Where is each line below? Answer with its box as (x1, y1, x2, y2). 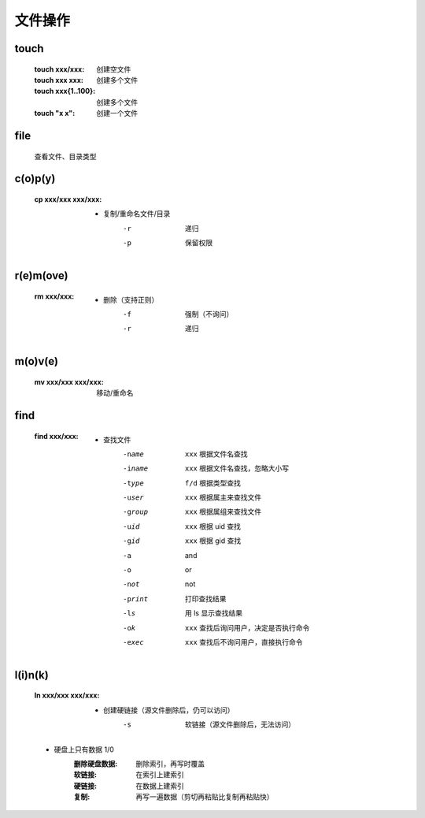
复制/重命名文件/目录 (103, 209, 171, 218)
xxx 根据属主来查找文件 (185, 493, 262, 502)
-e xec (123, 638, 145, 646)
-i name (123, 464, 149, 473)
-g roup (123, 508, 149, 516)
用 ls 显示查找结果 (185, 608, 243, 618)
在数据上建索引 (135, 781, 184, 790)
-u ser (123, 493, 145, 502)
